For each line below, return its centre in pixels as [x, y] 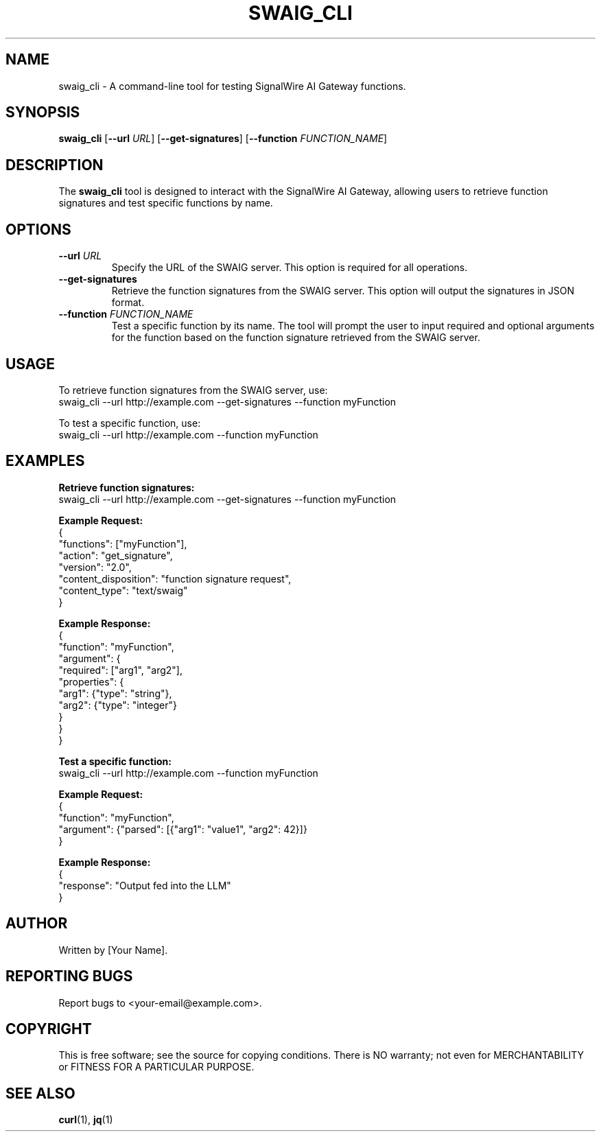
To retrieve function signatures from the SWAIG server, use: [193, 390]
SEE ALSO [40, 1093]
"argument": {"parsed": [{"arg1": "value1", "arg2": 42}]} [183, 829]
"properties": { [91, 681]
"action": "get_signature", [116, 555]
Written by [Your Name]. [113, 950]
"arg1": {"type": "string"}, [115, 693]
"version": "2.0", [95, 567]
